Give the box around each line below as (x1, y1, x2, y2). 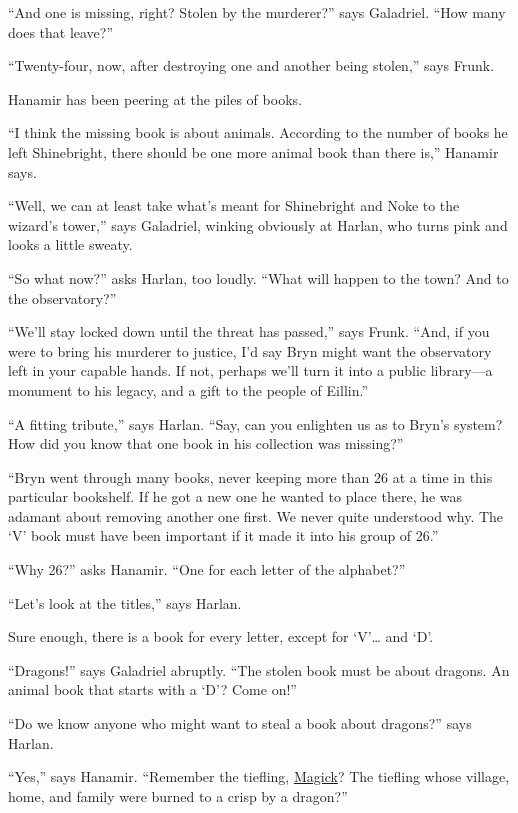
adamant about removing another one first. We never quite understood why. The (8, 505, 504, 526)
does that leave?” (8, 21, 114, 42)
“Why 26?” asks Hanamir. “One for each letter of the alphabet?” (8, 559, 406, 580)
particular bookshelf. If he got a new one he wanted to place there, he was (8, 486, 463, 507)
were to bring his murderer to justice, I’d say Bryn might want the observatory (8, 340, 492, 361)
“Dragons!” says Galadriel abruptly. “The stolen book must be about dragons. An (8, 659, 510, 680)
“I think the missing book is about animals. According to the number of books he (8, 122, 508, 143)
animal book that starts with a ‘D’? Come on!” (8, 679, 297, 700)
